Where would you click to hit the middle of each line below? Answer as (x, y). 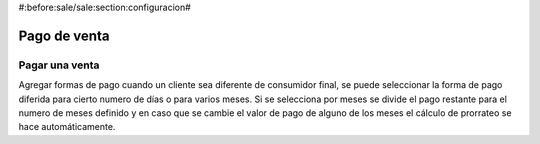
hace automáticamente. (67, 127)
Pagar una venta (59, 65)
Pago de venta (64, 35)
